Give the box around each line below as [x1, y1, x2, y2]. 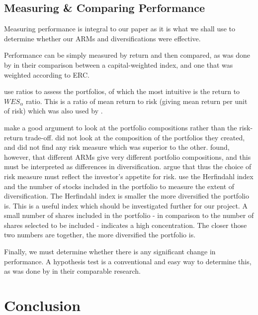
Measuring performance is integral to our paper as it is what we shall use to [4, 23, 236, 34]
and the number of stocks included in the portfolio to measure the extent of [4, 181, 235, 191]
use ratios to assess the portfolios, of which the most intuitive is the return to [4, 86, 240, 97]
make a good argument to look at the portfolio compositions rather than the [4, 122, 237, 132]
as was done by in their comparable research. [4, 266, 141, 276]
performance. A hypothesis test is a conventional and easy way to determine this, [4, 256, 252, 266]
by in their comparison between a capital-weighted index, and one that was [4, 59, 233, 70]
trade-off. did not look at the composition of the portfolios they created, [25, 132, 245, 142]
